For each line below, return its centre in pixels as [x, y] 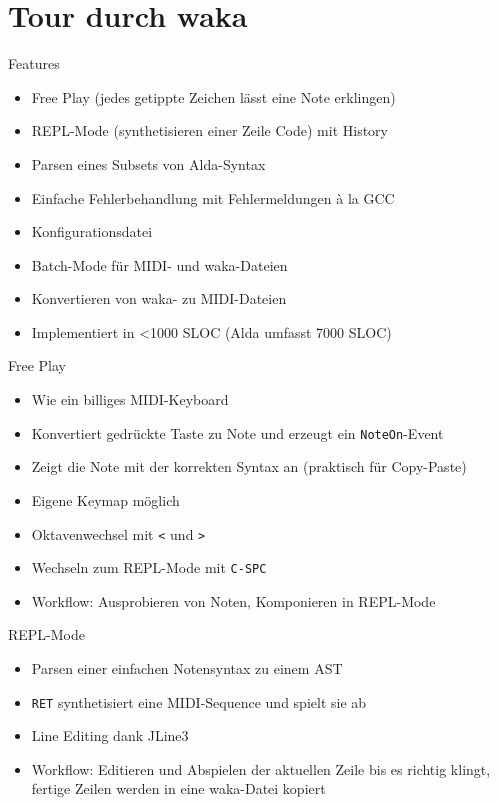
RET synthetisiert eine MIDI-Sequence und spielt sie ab [199, 701]
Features [34, 63]
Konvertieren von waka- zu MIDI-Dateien [159, 298]
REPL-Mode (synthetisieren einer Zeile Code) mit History [209, 130]
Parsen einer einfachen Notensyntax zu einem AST [187, 668]
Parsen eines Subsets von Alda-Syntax [148, 163]
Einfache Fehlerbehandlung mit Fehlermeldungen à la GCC [213, 197]
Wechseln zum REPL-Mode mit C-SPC [149, 567]
